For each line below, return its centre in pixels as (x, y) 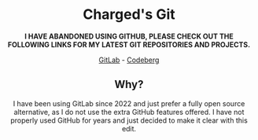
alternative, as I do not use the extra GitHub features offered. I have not (129, 112)
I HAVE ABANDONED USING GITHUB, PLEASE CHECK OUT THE (129, 36)
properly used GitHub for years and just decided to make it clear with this (129, 120)
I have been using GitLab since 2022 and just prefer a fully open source (129, 103)
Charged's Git (129, 15)
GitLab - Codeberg (129, 60)
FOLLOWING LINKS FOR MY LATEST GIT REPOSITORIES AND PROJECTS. (129, 44)
